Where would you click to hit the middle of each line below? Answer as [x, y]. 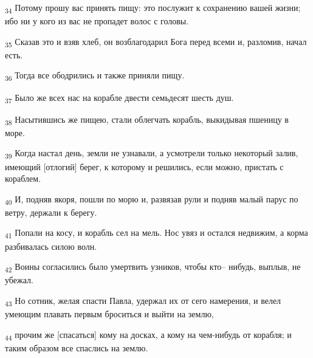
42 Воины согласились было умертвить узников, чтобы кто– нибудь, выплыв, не [153, 267]
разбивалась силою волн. [51, 246]
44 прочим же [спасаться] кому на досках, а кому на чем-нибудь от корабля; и [148, 335]
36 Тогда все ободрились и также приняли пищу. [95, 76]
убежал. [19, 280]
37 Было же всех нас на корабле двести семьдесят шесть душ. [119, 98]
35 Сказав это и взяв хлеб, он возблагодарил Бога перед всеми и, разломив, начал [156, 42]
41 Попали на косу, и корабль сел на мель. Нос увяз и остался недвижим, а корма [156, 233]
